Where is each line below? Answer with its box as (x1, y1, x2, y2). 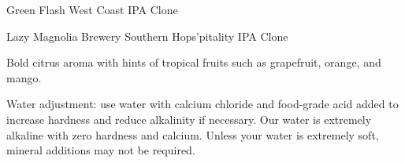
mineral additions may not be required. (6, 142, 195, 158)
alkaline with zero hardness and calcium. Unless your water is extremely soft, (6, 126, 379, 143)
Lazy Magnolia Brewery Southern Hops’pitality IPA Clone (6, 27, 288, 44)
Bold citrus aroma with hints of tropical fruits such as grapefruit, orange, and (6, 54, 381, 71)
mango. (6, 69, 42, 85)
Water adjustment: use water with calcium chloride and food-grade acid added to (6, 96, 399, 112)
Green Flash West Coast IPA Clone (6, 2, 178, 17)
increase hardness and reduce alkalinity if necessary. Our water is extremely (6, 110, 372, 127)
